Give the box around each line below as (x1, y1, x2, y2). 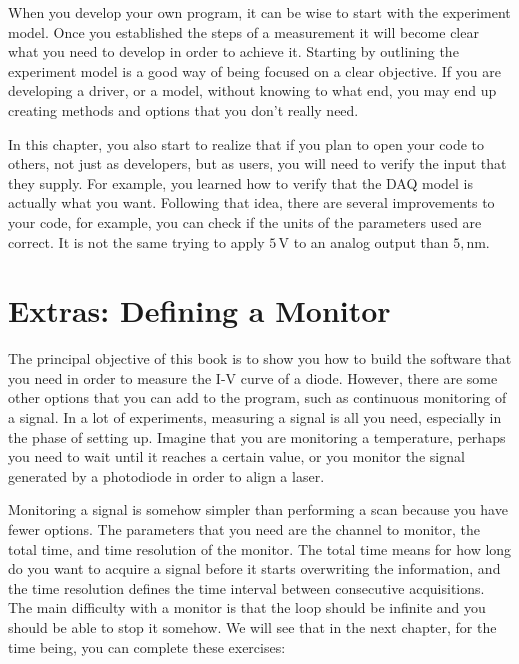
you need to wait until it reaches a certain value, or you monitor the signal (8, 446, 465, 467)
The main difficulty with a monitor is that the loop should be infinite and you (8, 597, 486, 618)
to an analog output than (293, 231, 449, 252)
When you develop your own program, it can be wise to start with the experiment (8, 2, 511, 22)
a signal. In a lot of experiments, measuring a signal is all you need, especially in (8, 407, 502, 428)
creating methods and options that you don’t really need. (8, 99, 359, 120)
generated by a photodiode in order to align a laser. (8, 465, 325, 486)
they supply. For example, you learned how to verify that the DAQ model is (8, 172, 474, 193)
